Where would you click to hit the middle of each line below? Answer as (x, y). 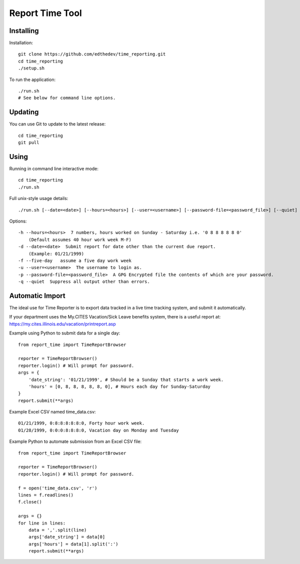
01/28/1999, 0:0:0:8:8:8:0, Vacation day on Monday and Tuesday (99, 430)
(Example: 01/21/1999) (56, 253)
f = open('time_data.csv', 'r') (58, 488)
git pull (29, 143)
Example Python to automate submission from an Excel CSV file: (75, 441)
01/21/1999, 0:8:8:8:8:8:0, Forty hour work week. (81, 423)
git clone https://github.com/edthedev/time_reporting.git (92, 54)
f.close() (30, 502)
